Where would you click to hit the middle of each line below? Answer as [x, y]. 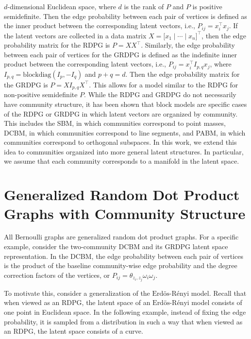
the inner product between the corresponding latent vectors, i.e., [100, 25]
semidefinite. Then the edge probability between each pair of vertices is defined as [125, 16]
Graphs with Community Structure [125, 213]
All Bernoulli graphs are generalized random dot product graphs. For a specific [121, 237]
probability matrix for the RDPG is [57, 45]
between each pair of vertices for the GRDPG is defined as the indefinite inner [120, 54]
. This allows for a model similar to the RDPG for [164, 84]
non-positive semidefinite [41, 94]
